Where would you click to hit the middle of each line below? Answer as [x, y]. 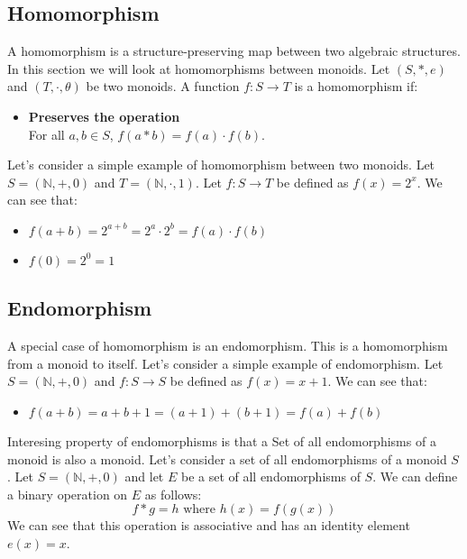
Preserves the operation [104, 116]
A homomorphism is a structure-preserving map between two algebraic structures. [234, 51]
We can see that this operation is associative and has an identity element [209, 525]
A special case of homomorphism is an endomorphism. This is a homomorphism [228, 346]
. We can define [415, 477]
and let [144, 477]
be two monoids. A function [163, 86]
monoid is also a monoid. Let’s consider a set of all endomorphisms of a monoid [227, 458]
